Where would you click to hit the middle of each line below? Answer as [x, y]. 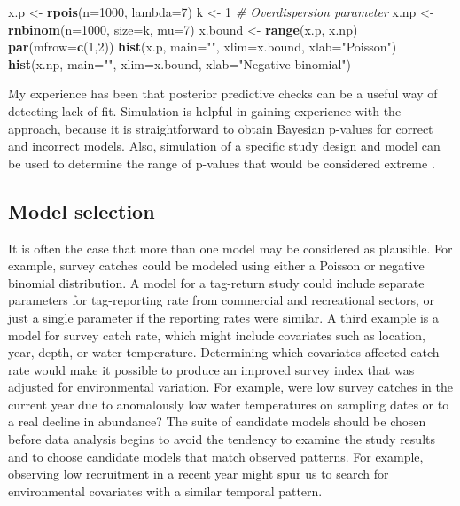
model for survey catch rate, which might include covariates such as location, [217, 335]
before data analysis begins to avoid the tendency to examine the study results [222, 439]
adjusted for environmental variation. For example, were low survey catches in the [230, 387]
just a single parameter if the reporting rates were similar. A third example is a [224, 317]
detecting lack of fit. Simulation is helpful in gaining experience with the [205, 110]
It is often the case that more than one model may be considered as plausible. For [230, 248]
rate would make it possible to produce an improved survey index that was [211, 369]
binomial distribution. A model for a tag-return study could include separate [216, 282]
